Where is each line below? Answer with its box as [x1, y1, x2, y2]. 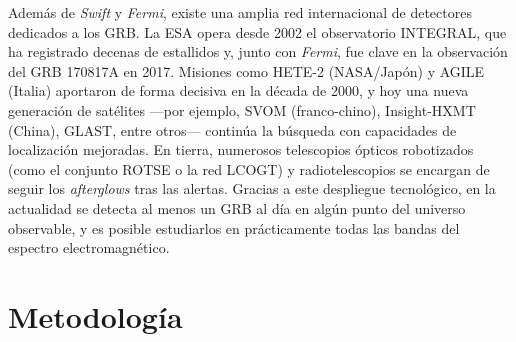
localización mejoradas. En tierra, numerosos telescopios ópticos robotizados [8, 139, 474, 160]
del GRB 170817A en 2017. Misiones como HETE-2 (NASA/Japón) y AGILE [8, 60, 485, 81]
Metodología [8, 295, 183, 336]
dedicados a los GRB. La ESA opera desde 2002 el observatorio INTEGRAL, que [8, 21, 507, 42]
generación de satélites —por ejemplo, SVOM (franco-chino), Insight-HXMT [8, 99, 476, 120]
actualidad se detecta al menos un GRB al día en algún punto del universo [8, 197, 466, 218]
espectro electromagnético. [8, 237, 170, 258]
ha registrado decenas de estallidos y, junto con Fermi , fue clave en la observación [8, 41, 508, 62]
